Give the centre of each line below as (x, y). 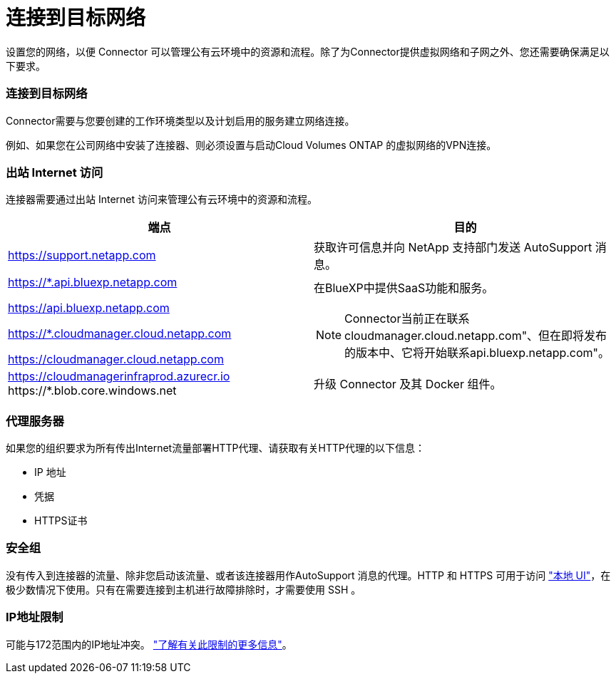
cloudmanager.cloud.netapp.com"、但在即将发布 (476, 336)
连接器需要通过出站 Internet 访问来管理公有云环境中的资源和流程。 (162, 199)
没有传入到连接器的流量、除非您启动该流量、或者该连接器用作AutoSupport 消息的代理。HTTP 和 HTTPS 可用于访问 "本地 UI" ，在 (308, 575)
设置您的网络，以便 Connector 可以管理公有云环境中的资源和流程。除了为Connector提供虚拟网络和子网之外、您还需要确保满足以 (308, 51)
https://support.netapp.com (82, 255)
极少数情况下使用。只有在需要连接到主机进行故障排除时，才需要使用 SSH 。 (184, 589)
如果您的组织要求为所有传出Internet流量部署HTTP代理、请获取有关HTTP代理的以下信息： (215, 448)
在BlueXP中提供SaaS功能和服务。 (404, 288)
